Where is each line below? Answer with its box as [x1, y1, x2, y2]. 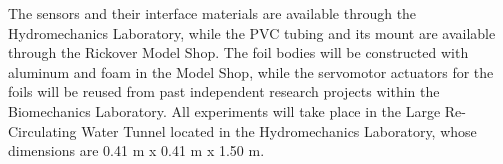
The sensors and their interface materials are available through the [8, 3, 417, 23]
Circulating [8, 120, 77, 141]
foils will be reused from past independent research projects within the [8, 81, 440, 102]
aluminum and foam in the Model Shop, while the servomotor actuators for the [8, 61, 494, 82]
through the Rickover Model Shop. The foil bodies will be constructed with [8, 42, 469, 63]
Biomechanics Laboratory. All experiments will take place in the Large [8, 100, 441, 121]
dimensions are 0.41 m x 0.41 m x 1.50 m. [8, 140, 265, 161]
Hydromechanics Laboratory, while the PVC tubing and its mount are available [8, 22, 496, 43]
